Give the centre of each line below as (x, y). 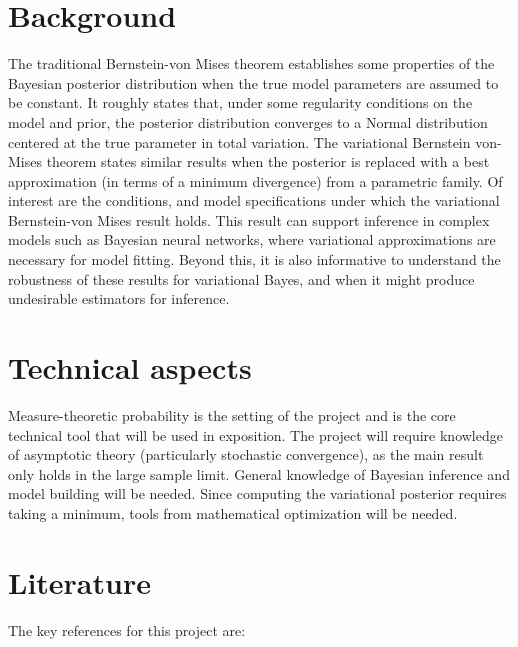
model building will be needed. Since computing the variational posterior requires (257, 493)
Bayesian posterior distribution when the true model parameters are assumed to (253, 82)
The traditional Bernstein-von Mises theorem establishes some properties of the (251, 63)
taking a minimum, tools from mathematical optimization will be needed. (233, 512)
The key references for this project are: (127, 629)
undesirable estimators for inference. (119, 298)
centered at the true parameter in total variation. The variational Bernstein (239, 141)
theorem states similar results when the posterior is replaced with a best (268, 161)
